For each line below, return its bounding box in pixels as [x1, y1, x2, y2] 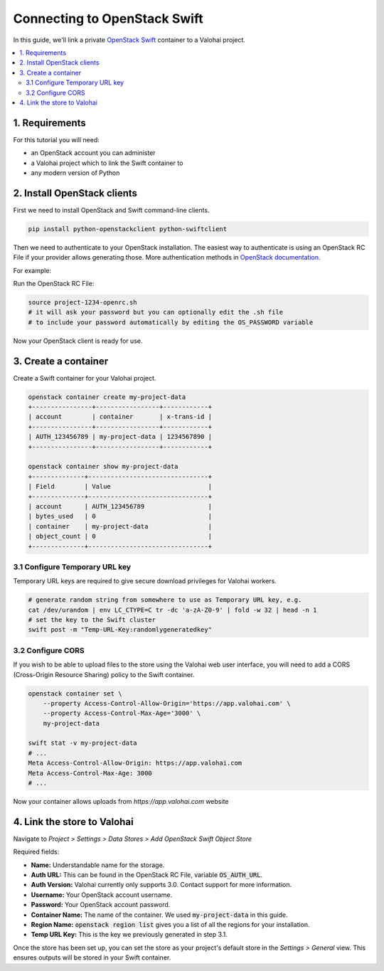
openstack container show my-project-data [28, 462, 178, 471]
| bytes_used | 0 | [28, 512, 213, 521]
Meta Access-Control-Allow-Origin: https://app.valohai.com [28, 759, 242, 768]
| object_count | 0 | [28, 532, 213, 541]
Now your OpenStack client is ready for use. [13, 336, 143, 345]
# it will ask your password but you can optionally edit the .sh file [28, 308, 284, 317]
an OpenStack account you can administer [31, 149, 156, 157]
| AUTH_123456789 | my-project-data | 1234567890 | [28, 433, 213, 441]
